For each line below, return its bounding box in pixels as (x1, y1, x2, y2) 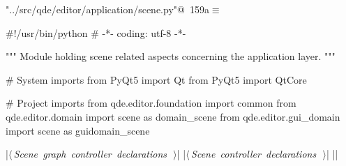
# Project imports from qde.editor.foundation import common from (6, 96, 296, 110)
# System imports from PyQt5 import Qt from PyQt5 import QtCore (6, 72, 307, 86)
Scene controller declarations (191, 146, 317, 161)
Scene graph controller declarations (13, 146, 167, 161)
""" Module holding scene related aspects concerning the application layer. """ (6, 49, 336, 63)
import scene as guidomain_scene (6, 123, 150, 137)
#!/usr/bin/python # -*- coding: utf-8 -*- (6, 25, 186, 40)
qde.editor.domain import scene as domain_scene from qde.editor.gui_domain (6, 109, 340, 123)
